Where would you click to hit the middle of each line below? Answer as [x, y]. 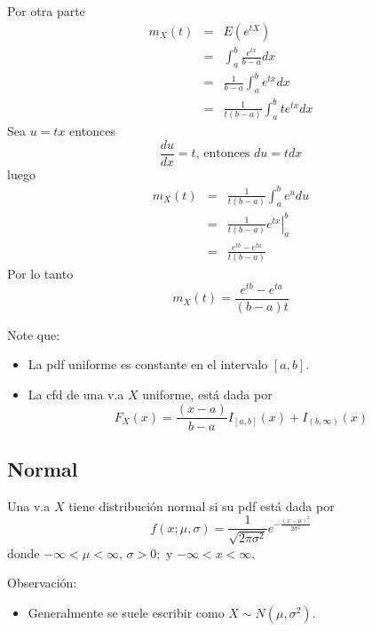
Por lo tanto [40, 273]
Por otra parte [46, 11]
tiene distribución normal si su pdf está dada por [202, 505]
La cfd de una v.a [76, 394]
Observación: [42, 583]
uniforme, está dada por [207, 394]
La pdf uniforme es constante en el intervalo [148, 364]
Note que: [34, 334]
